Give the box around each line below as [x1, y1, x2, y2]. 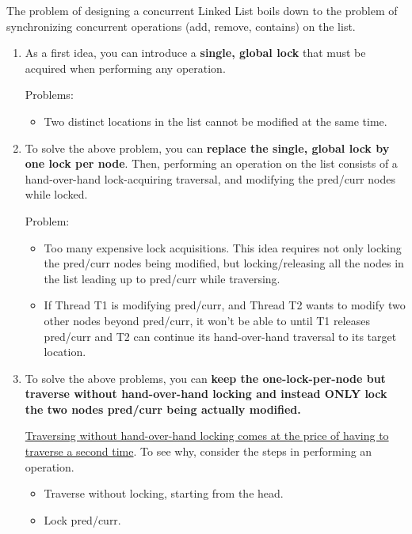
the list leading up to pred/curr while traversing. [44, 270, 280, 286]
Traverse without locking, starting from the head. [44, 485, 284, 502]
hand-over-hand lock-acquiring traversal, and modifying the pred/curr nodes [25, 170, 395, 187]
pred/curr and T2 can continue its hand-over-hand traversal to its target [44, 328, 397, 344]
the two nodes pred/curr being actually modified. [25, 400, 301, 417]
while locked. [25, 186, 88, 203]
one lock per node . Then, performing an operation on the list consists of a [25, 155, 398, 172]
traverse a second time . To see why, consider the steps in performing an [25, 443, 372, 460]
